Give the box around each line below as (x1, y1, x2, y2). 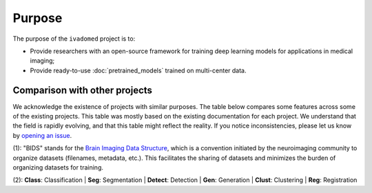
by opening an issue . (12, 131, 72, 139)
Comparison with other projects (12, 84, 153, 96)
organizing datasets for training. (12, 163, 103, 172)
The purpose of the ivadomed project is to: (12, 34, 136, 43)
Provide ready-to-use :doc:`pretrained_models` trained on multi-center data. (30, 66, 247, 74)
